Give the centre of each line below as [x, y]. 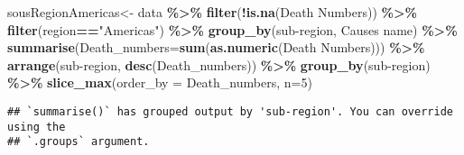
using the [37, 127]
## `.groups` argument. [79, 142]
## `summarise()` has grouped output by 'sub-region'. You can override [230, 111]
